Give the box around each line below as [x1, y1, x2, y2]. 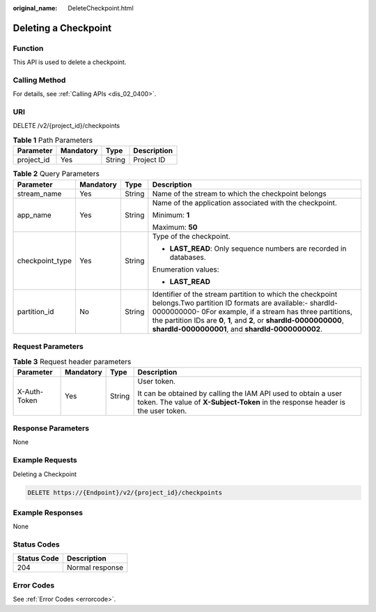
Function [13, 43, 44, 53]
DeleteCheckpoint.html [68, 4, 134, 12]
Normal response [66, 563, 124, 572]
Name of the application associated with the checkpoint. [152, 198, 338, 207]
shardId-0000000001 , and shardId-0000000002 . [152, 324, 323, 334]
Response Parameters [13, 423, 90, 433]
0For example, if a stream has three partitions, [201, 306, 353, 316]
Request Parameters [13, 341, 84, 351]
